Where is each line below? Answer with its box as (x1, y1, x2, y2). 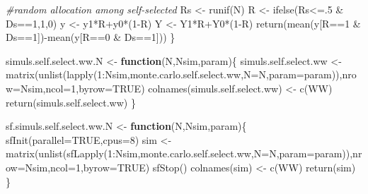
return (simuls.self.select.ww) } (6, 95, 136, 109)
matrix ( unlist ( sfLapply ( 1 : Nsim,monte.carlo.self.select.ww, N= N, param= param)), (6, 146, 353, 161)
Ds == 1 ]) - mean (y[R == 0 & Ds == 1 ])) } (6, 30, 176, 44)
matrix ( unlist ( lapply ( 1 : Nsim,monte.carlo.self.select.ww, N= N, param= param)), (6, 67, 343, 82)
